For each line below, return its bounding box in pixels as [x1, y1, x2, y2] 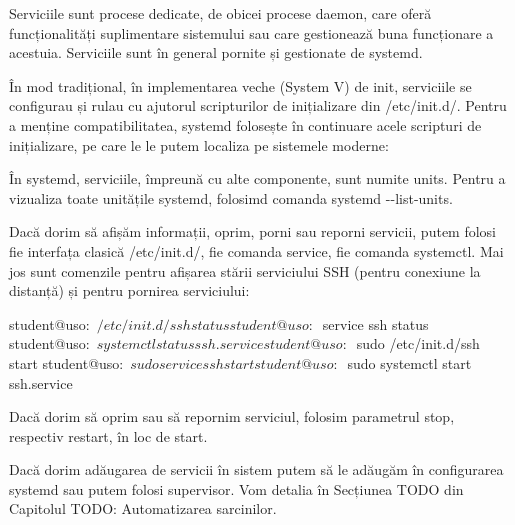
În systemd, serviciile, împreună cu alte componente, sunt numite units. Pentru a [9, 168, 506, 189]
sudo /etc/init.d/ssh [356, 333, 480, 354]
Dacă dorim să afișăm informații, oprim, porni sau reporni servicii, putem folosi [9, 221, 497, 242]
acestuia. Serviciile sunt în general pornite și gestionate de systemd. [9, 42, 423, 63]
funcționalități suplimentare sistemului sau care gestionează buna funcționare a [9, 22, 494, 43]
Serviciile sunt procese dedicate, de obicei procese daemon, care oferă [9, 3, 432, 23]
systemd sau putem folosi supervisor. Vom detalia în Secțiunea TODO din [9, 478, 464, 499]
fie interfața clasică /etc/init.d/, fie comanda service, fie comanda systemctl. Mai [9, 240, 504, 261]
